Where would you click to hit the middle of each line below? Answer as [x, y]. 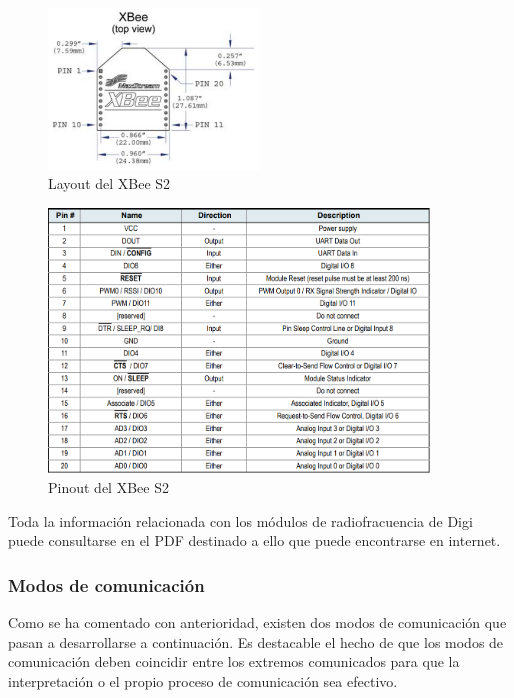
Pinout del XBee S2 [108, 486]
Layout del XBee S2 [109, 183]
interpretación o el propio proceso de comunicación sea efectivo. [203, 680]
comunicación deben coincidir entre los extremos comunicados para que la [234, 661]
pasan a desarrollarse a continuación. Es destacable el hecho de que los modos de [256, 641]
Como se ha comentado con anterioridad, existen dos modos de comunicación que [257, 621]
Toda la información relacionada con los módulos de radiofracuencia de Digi [240, 520]
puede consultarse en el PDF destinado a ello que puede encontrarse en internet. [254, 540]
